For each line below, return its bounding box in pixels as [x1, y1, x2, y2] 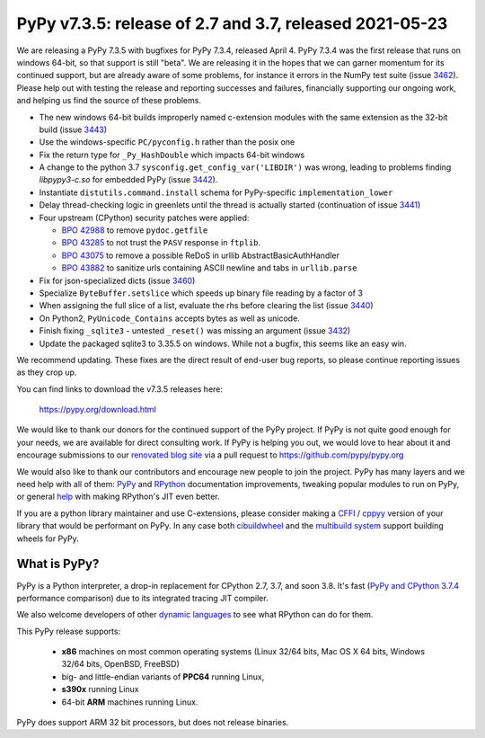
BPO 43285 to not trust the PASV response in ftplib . [61, 237, 261, 248]
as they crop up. [16, 367, 77, 378]
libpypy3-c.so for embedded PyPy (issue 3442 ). [39, 174, 218, 185]
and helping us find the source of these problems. [16, 95, 202, 106]
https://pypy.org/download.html [39, 405, 156, 415]
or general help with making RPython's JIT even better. [16, 491, 220, 502]
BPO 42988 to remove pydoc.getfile [61, 225, 208, 236]
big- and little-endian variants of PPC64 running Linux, [61, 671, 265, 682]
